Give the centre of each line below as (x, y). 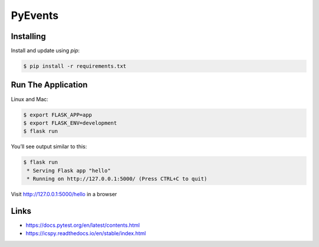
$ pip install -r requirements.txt (75, 66)
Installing (29, 36)
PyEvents (35, 15)
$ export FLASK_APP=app (58, 115)
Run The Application (49, 85)
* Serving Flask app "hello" (69, 170)
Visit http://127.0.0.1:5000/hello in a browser (64, 194)
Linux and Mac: (30, 99)
